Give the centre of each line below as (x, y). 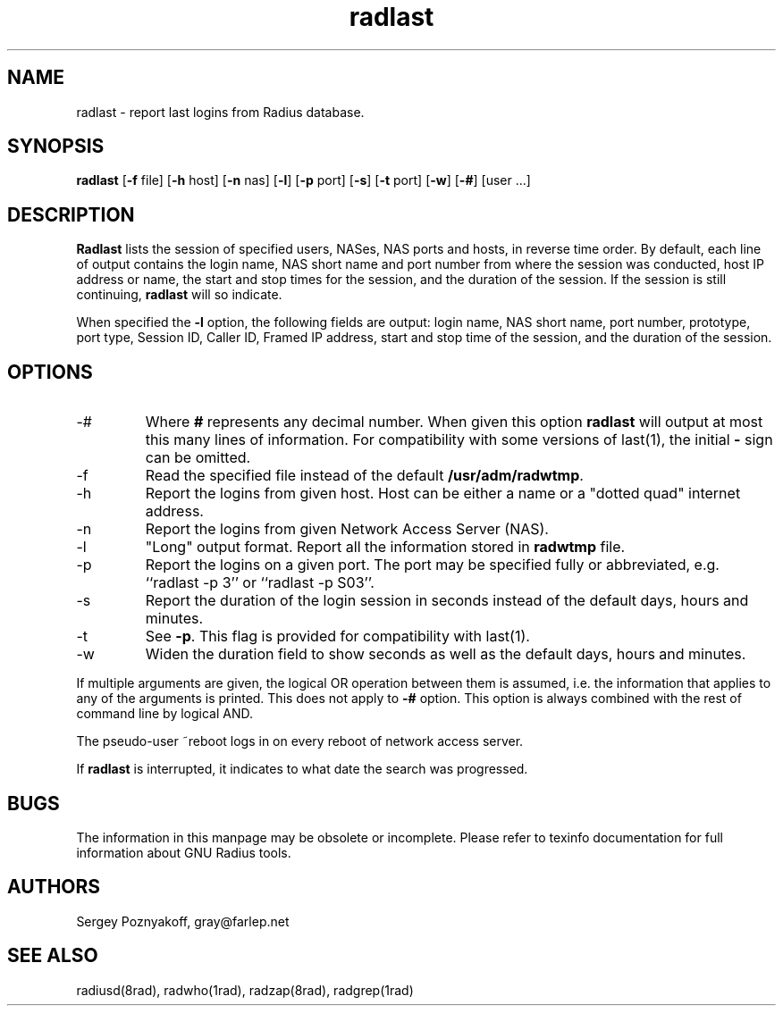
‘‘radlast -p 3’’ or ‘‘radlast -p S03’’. (260, 583)
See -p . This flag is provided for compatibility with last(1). (337, 636)
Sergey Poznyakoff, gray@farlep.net (183, 921)
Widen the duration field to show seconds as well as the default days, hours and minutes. (446, 654)
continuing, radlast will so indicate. (179, 295)
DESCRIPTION (71, 214)
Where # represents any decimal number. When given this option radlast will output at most (454, 422)
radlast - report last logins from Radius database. (220, 112)
